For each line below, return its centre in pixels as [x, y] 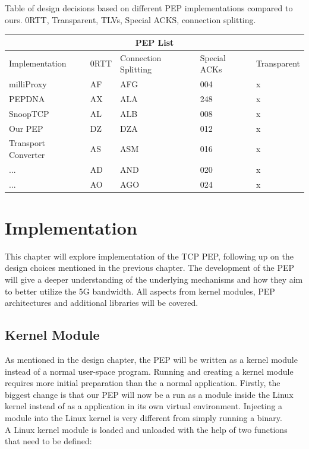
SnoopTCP [29, 113]
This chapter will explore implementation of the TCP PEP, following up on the [149, 256]
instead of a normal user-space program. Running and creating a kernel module [149, 371]
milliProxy [28, 83]
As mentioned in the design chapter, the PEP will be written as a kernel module [151, 360]
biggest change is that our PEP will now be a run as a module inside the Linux [149, 394]
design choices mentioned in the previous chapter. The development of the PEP [149, 268]
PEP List [154, 42]
